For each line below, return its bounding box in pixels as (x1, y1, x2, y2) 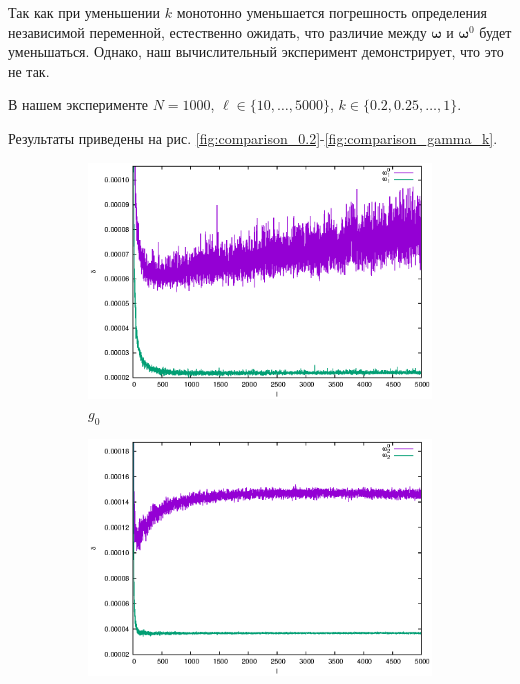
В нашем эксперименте (8, 94, 148, 115)
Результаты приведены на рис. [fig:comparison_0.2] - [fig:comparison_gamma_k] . (8, 127, 498, 148)
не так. (8, 60, 50, 81)
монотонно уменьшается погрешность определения (176, 2, 487, 22)
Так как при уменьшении (8, 2, 161, 22)
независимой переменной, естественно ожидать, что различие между (8, 21, 427, 42)
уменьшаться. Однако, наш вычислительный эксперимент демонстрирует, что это (8, 41, 504, 62)
